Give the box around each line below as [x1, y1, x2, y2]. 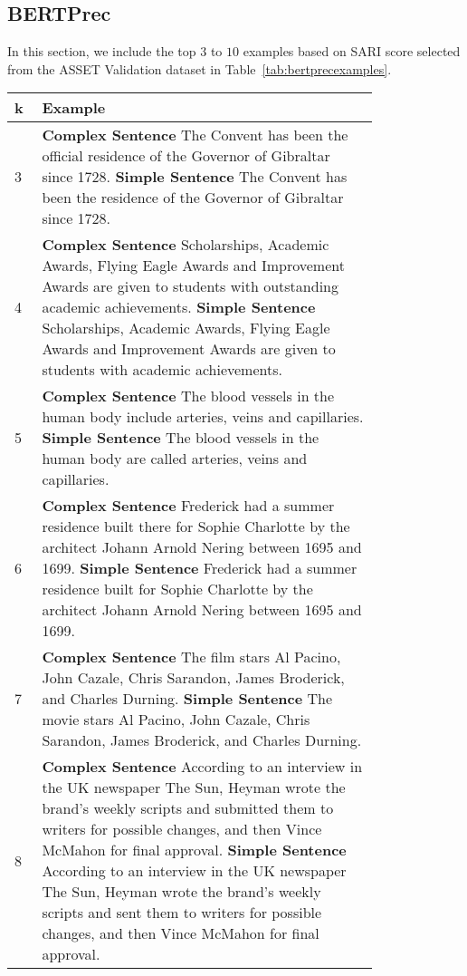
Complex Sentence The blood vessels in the [42, 385, 335, 407]
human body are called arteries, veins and [42, 448, 308, 469]
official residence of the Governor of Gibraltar [42, 145, 330, 167]
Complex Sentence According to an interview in [42, 756, 363, 778]
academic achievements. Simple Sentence [42, 296, 316, 318]
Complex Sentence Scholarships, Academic [42, 234, 329, 256]
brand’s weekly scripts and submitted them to [42, 797, 334, 819]
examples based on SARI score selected [243, 42, 461, 61]
